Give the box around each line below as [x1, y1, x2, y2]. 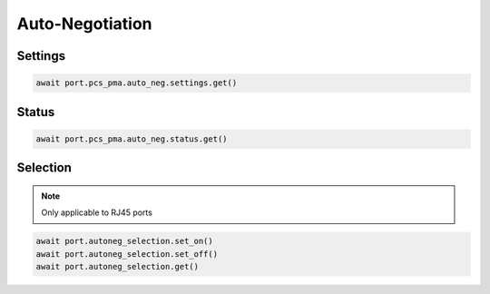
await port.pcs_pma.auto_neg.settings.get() [35, 78, 238, 88]
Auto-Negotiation [16, 14, 153, 34]
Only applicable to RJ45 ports [41, 207, 153, 218]
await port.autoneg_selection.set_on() [35, 236, 213, 247]
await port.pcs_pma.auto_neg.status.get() [35, 133, 228, 144]
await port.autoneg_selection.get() [35, 261, 200, 271]
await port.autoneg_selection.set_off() [35, 249, 218, 259]
